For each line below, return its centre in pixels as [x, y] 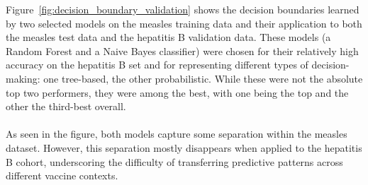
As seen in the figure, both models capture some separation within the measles [177, 134]
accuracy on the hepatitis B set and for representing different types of [157, 65]
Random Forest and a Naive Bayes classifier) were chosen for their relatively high [182, 50]
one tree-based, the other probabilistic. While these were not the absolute [203, 78]
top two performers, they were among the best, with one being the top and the [177, 92]
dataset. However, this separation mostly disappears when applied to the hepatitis [184, 147]
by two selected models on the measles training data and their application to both [184, 23]
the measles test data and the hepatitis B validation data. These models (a [168, 37]
